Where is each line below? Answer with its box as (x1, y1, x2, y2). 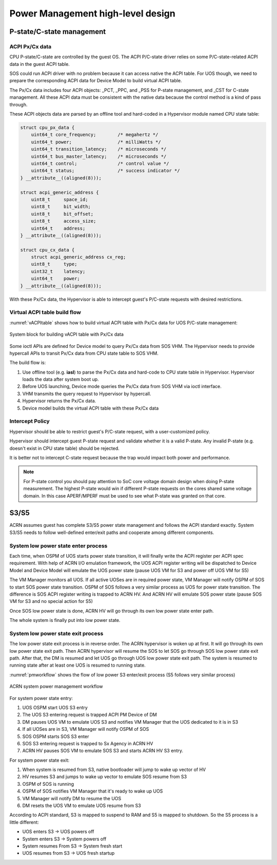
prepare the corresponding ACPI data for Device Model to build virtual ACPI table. (9, 78, 182, 84)
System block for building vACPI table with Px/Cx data (9, 332, 124, 338)
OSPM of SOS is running (22, 781, 74, 787)
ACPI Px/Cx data (9, 43, 51, 50)
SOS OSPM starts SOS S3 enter (22, 733, 89, 740)
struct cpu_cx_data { (20, 247, 75, 253)
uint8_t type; (31, 261, 77, 267)
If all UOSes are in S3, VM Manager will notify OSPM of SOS (22, 726, 149, 732)
